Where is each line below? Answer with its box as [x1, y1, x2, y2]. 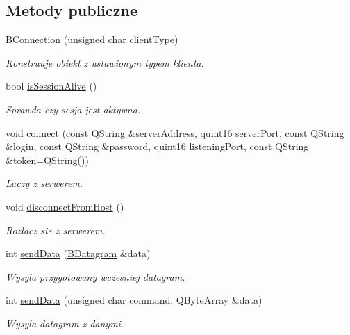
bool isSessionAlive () [6, 79, 97, 93]
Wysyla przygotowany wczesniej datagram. [6, 269, 185, 284]
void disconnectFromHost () [6, 199, 124, 213]
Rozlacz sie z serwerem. [6, 222, 106, 237]
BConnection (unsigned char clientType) [6, 32, 178, 47]
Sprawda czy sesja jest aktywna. [6, 101, 141, 116]
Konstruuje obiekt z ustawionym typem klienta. [6, 55, 204, 70]
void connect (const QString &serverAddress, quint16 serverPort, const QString [6, 125, 344, 140]
